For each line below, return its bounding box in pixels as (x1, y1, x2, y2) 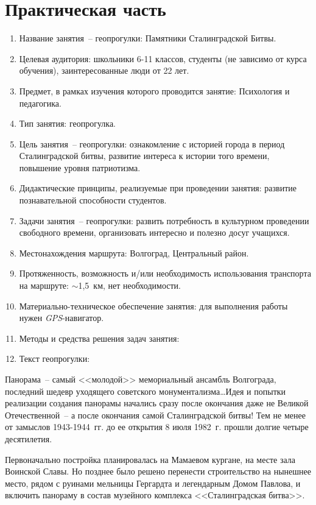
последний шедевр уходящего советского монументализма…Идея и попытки (5, 384, 286, 397)
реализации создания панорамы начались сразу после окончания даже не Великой (5, 397, 309, 409)
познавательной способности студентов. (19, 194, 167, 207)
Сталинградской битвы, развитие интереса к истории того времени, (19, 149, 270, 162)
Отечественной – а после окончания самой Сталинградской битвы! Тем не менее (5, 408, 306, 421)
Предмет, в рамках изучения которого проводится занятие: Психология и (19, 84, 290, 97)
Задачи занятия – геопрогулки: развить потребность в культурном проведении (19, 214, 309, 227)
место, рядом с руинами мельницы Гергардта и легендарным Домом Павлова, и (5, 476, 301, 489)
